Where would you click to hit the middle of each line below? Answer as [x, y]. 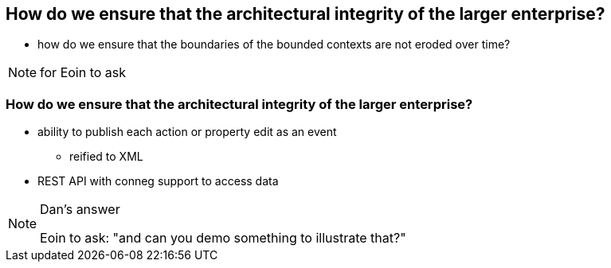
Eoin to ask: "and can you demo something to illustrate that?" [223, 238]
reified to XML [106, 157]
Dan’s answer [80, 210]
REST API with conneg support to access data [158, 181]
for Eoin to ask [83, 73]
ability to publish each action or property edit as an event [187, 132]
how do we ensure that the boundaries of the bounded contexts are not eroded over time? [274, 45]
